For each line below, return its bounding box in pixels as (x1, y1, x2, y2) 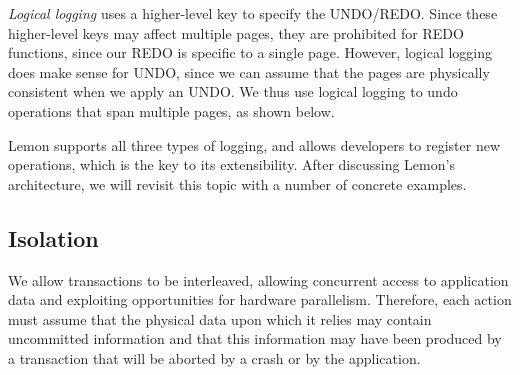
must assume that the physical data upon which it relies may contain (8, 308, 432, 329)
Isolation (8, 222, 99, 253)
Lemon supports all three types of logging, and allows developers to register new (8, 134, 500, 155)
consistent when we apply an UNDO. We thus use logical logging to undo (8, 81, 458, 102)
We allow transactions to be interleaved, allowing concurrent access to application (8, 269, 509, 290)
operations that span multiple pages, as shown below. (8, 100, 335, 121)
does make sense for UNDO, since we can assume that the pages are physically (8, 61, 490, 82)
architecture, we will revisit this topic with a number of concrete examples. (8, 173, 467, 194)
